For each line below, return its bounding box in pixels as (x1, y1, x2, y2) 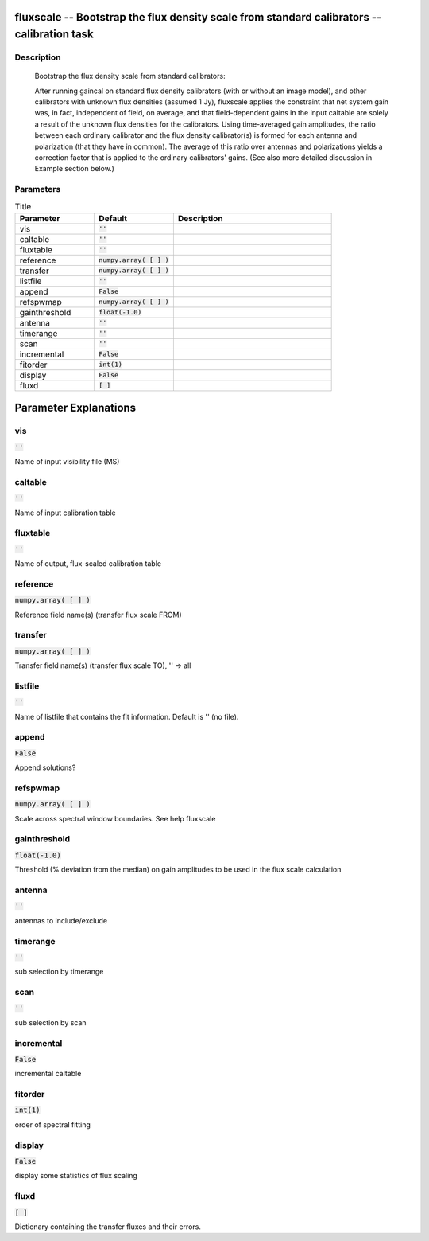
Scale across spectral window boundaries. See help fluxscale (14, 814, 216, 823)
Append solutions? (14, 763, 76, 772)
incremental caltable (14, 1069, 82, 1079)
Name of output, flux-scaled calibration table (14, 559, 162, 568)
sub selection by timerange (14, 967, 104, 977)
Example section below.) (34, 164, 115, 174)
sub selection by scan (14, 1017, 87, 1027)
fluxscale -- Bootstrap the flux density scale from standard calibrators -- (14, 10, 382, 24)
